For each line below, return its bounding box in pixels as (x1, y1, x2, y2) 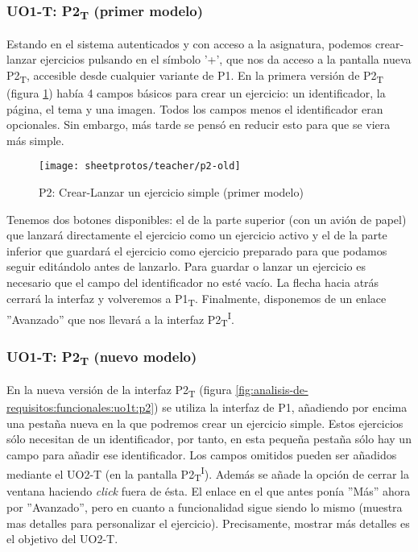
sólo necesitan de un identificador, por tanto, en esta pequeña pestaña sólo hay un (6, 430, 412, 447)
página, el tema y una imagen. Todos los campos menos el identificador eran (6, 100, 383, 117)
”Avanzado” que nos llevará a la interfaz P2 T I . (6, 308, 234, 330)
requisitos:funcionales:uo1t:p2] (6, 399, 155, 416)
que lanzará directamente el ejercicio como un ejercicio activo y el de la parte (6, 226, 387, 243)
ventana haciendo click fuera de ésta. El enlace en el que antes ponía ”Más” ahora (6, 483, 411, 500)
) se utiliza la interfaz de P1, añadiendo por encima (154, 399, 408, 416)
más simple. (6, 131, 64, 148)
